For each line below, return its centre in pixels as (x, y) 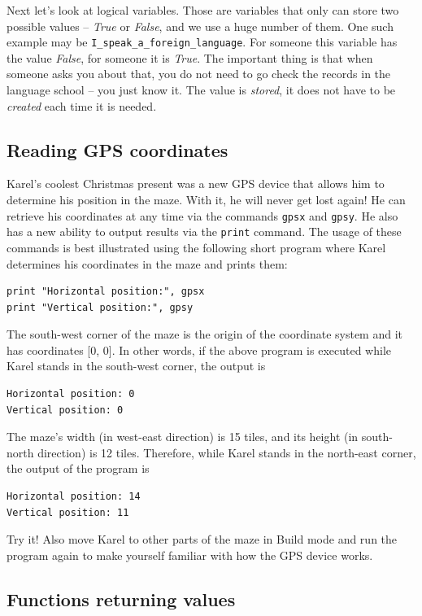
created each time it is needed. (82, 105)
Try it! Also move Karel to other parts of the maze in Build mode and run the (202, 539)
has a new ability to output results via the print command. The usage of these (204, 232)
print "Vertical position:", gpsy (100, 307)
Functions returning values (121, 599)
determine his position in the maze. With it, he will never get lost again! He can (206, 200)
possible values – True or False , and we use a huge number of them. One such (200, 26)
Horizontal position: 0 (71, 394)
